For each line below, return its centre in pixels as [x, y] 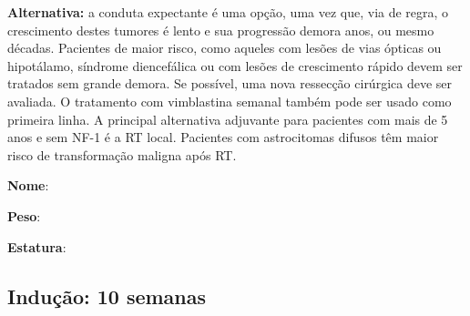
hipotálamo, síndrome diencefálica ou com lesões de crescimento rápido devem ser [235, 65]
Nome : [28, 185]
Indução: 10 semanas [107, 296]
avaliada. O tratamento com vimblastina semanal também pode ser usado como [230, 101]
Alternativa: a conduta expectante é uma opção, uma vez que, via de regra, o [228, 12]
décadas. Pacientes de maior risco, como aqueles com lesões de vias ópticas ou [225, 48]
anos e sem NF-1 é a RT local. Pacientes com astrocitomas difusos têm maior [223, 137]
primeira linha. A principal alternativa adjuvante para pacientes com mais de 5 [228, 119]
